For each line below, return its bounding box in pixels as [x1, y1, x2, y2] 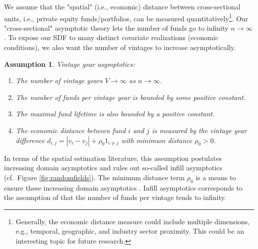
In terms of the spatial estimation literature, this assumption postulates [4, 152, 222, 163]
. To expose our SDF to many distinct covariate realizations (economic [4, 32, 218, 43]
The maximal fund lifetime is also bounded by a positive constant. [15, 108, 215, 119]
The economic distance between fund [15, 125, 126, 135]
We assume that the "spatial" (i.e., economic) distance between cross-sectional [4, 1, 241, 11]
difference [15, 135, 45, 145]
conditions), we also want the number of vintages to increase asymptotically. [4, 42, 236, 52]
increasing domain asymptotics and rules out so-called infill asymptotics [4, 162, 223, 173]
